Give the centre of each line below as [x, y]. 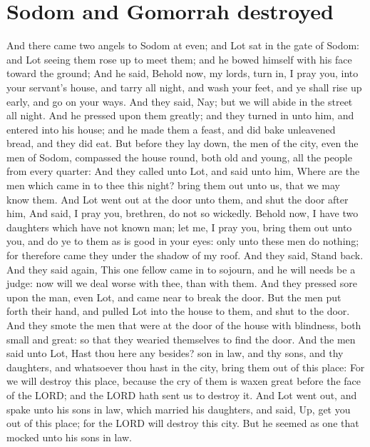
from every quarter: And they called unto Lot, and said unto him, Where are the [183, 171]
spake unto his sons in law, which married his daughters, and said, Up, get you [179, 409]
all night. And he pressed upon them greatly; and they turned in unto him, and [180, 115]
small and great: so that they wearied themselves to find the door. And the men [181, 339]
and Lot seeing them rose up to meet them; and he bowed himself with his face [179, 59]
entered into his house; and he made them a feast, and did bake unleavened [171, 129]
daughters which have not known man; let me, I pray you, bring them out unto [179, 227]
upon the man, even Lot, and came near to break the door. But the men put [174, 297]
